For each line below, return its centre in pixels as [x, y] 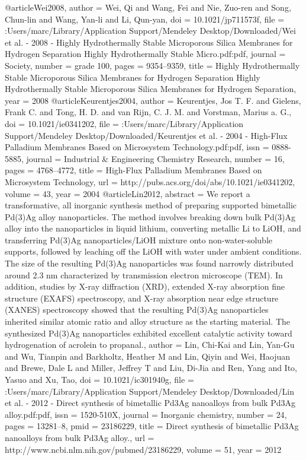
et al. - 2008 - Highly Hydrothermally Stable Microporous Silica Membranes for [149, 42]
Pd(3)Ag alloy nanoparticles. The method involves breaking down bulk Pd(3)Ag [150, 216]
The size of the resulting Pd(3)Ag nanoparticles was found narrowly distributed [149, 263]
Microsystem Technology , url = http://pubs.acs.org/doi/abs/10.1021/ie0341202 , [150, 181]
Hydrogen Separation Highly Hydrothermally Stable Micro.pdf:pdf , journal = [145, 54]
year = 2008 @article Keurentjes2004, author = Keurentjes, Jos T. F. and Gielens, [153, 100]
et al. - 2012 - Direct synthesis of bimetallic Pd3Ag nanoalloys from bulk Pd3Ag [150, 403]
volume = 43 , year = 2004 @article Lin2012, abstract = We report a [128, 193]
